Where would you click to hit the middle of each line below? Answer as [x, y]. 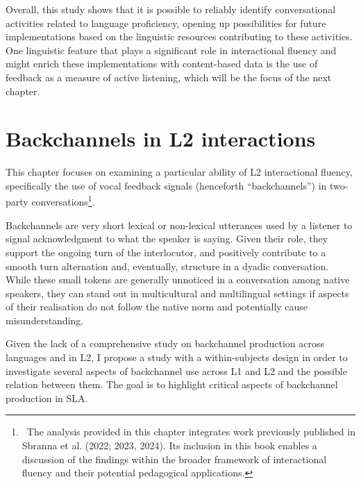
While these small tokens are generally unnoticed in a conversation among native [178, 279]
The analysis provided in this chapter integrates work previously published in [191, 432]
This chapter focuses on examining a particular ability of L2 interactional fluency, [179, 172]
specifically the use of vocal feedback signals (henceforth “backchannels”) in [166, 185]
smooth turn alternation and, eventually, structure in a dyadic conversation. [167, 266]
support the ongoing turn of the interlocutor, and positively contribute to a [166, 252]
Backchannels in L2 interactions [161, 139]
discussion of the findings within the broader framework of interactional [174, 459]
